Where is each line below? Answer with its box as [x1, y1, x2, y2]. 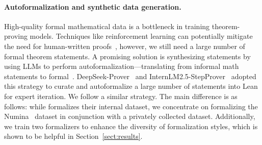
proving [4, 31, 28, 41]
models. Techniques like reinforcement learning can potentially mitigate [30, 31, 253, 41]
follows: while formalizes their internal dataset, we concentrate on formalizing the [4, 101, 258, 111]
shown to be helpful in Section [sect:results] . [4, 131, 143, 141]
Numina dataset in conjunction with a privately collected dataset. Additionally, [4, 111, 255, 122]
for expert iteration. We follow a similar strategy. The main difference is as [4, 90, 238, 101]
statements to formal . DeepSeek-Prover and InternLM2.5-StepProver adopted [4, 70, 256, 81]
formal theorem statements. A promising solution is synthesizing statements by [4, 51, 251, 61]
